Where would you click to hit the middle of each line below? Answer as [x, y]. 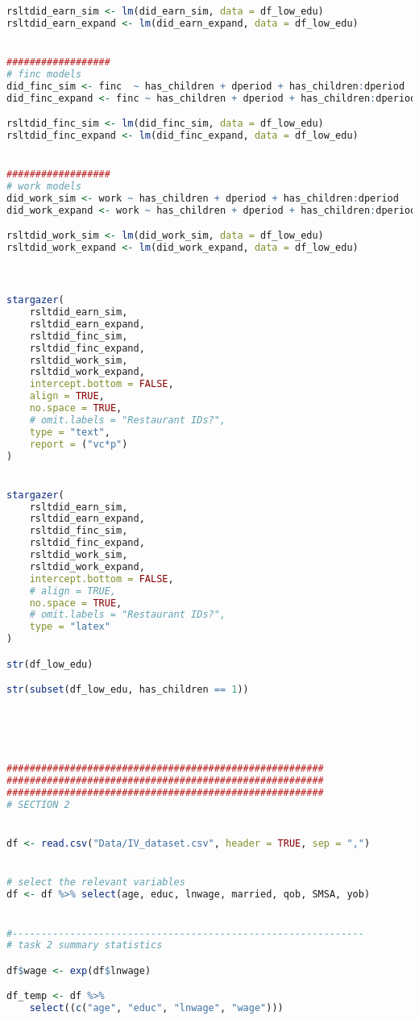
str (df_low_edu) [50, 664]
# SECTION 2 [38, 805]
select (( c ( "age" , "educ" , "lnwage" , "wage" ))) [156, 1008]
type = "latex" [70, 627]
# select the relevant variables [96, 883]
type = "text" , [70, 432]
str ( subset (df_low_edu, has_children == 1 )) [128, 690]
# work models [44, 187]
